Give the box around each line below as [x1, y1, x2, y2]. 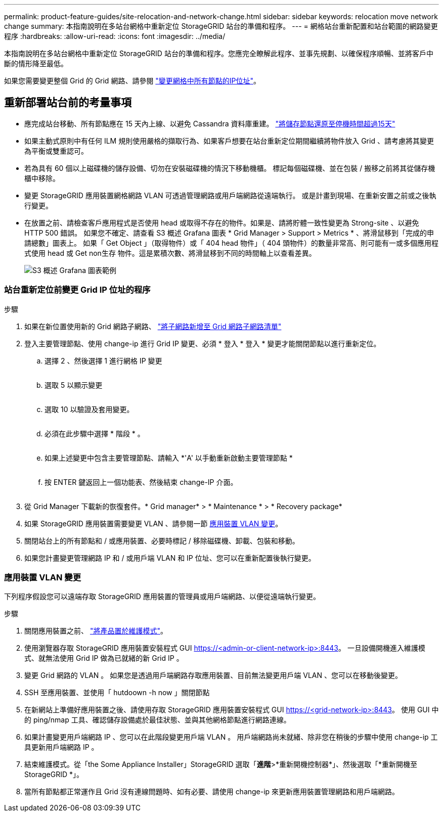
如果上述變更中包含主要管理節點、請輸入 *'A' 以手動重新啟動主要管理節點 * [45, 453, 293, 462]
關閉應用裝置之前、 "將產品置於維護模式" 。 [24, 626, 167, 636]
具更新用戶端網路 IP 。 [24, 743, 99, 752]
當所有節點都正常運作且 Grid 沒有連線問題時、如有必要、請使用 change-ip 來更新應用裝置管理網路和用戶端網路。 [24, 787, 400, 796]
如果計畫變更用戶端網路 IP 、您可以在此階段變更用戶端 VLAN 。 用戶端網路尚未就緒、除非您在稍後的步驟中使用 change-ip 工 [24, 733, 438, 742]
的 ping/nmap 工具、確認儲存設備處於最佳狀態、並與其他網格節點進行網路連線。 [24, 715, 291, 724]
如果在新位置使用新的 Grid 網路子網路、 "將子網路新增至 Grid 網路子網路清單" [24, 322, 282, 331]
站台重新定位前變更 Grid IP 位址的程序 [4, 285, 151, 295]
